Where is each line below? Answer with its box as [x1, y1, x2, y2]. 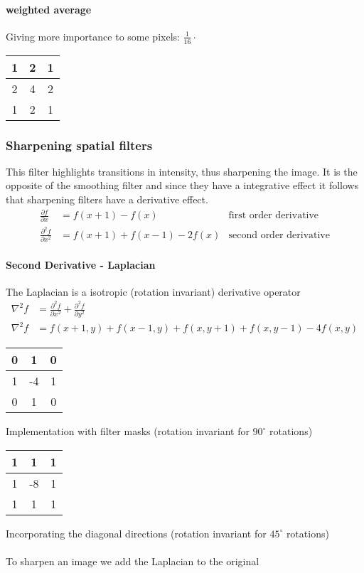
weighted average [6, 1, 92, 16]
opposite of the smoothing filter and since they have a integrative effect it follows [6, 178, 359, 193]
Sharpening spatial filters [6, 136, 153, 154]
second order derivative [228, 230, 330, 240]
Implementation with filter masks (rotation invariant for [6, 424, 250, 439]
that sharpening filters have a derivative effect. [6, 192, 208, 207]
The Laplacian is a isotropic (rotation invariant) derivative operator [6, 284, 301, 299]
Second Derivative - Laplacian [6, 257, 156, 272]
